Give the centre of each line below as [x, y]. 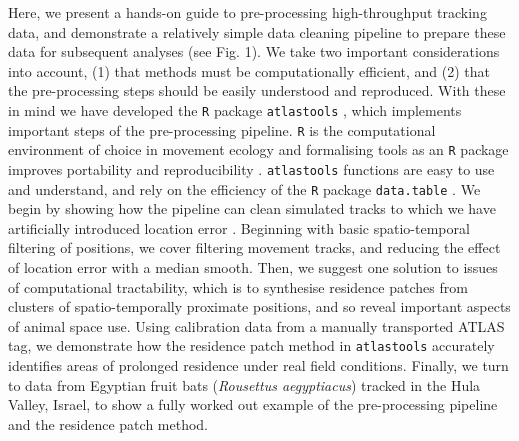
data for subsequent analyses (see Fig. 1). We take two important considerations [254, 51]
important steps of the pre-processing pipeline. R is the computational [222, 129]
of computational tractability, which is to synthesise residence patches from [238, 286]
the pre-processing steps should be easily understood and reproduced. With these [257, 90]
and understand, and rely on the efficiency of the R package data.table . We [244, 188]
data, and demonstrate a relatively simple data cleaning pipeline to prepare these [257, 31]
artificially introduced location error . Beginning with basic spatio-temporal [239, 227]
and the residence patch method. [108, 423]
